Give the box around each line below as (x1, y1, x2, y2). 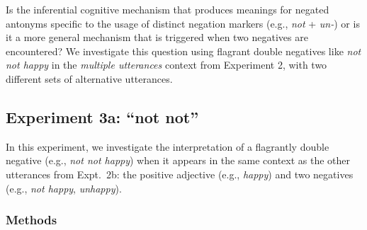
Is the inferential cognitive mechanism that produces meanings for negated (6, 2, 329, 16)
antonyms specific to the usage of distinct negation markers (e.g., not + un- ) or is (6, 16, 360, 30)
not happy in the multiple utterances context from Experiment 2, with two (6, 57, 327, 72)
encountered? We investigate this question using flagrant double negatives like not (6, 43, 361, 58)
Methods (6, 211, 57, 229)
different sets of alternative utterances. (6, 71, 173, 86)
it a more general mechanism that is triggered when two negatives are (6, 30, 308, 45)
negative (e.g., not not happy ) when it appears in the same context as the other (6, 153, 351, 168)
